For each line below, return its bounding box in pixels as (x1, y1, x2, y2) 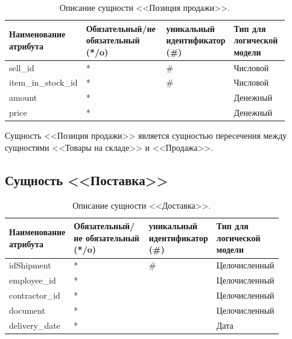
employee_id (9, 274, 56, 287)
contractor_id (9, 288, 60, 301)
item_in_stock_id (9, 76, 78, 89)
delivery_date (9, 318, 60, 331)
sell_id (9, 61, 34, 74)
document (9, 303, 45, 316)
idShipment (9, 259, 51, 271)
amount (9, 91, 37, 104)
